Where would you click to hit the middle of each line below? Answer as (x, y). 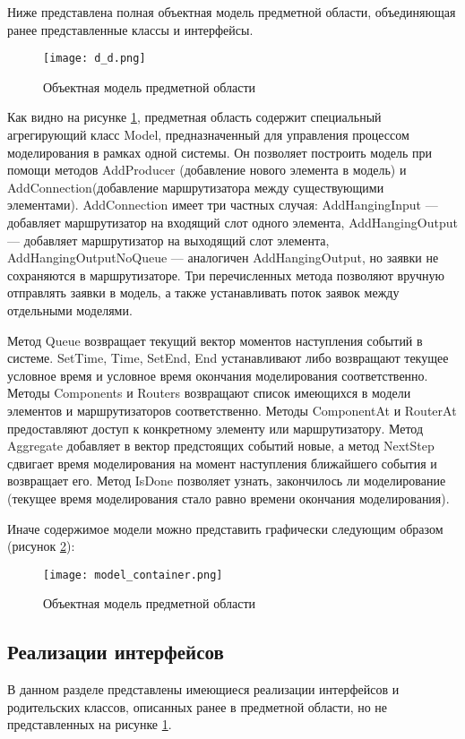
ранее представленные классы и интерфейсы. (130, 29)
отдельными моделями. (70, 309)
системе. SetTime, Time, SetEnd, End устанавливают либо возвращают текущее (228, 358)
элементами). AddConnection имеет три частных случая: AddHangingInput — (223, 205)
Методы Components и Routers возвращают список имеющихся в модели (209, 393)
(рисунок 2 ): (41, 546)
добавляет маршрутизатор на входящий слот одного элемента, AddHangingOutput (232, 222)
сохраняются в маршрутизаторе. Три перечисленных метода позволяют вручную (226, 275)
